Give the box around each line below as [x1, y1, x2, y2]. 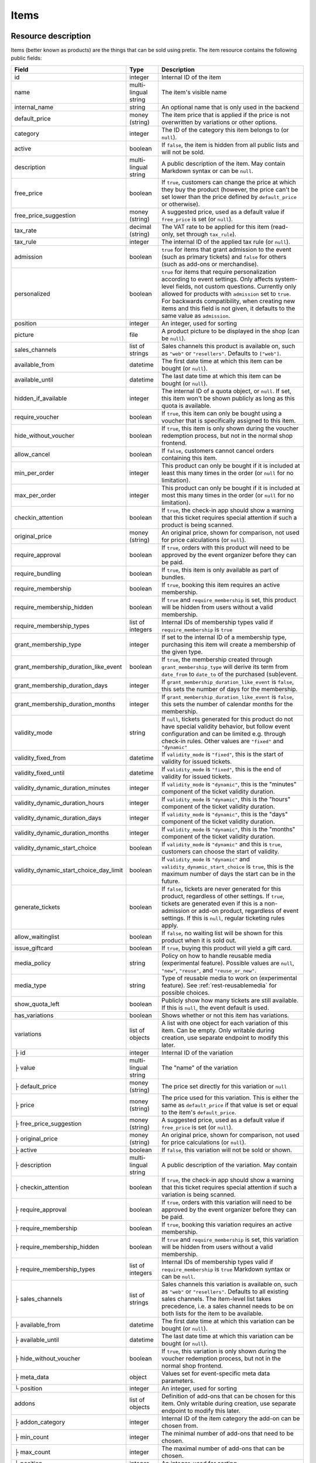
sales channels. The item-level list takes [161, 1294, 272, 1303]
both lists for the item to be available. [161, 1309, 263, 1317]
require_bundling [14, 569, 61, 578]
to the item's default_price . [161, 1108, 236, 1116]
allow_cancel [14, 450, 50, 458]
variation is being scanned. [161, 1190, 236, 1198]
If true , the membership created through [161, 655, 273, 664]
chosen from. [161, 1421, 198, 1430]
